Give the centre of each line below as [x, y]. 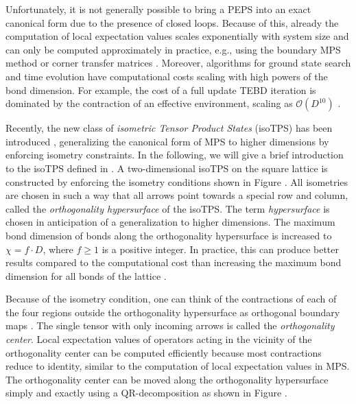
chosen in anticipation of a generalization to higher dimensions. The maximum [170, 222]
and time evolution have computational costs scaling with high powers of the [167, 76]
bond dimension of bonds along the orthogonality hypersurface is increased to [169, 235]
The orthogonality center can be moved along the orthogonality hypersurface [167, 379]
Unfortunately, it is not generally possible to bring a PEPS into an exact [158, 9]
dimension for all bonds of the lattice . [86, 275]
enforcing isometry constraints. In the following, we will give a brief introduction [175, 155]
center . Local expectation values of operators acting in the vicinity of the [159, 339]
